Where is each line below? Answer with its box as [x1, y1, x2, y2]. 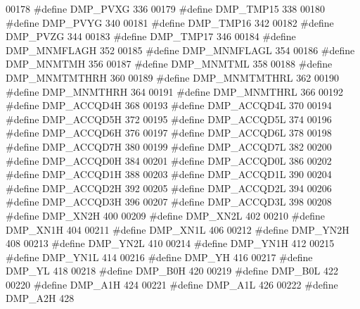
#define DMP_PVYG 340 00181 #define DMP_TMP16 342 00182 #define [6, 15, 334, 30]
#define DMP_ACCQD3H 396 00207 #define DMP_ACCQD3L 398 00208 [6, 194, 332, 209]
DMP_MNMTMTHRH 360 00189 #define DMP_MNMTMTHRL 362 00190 [6, 70, 339, 84]
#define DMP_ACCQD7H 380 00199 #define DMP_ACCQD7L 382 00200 [6, 139, 332, 153]
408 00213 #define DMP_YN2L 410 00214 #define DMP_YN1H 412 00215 [6, 236, 335, 251]
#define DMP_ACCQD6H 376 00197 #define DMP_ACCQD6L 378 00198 [6, 125, 332, 140]
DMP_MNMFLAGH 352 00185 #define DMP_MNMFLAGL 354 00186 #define [6, 42, 355, 57]
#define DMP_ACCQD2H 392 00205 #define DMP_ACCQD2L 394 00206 [6, 180, 332, 195]
